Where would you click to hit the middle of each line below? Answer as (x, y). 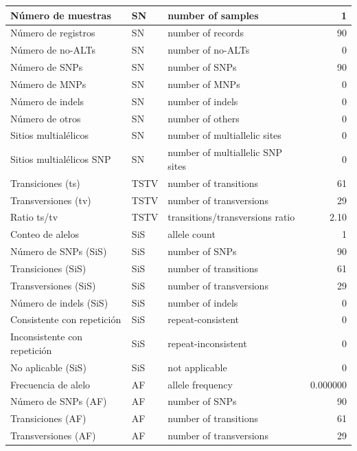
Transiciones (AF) (48, 418)
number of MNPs (204, 84)
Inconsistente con (47, 337)
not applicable (197, 367)
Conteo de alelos (45, 234)
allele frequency (200, 384)
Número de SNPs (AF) (59, 401)
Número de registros (53, 33)
